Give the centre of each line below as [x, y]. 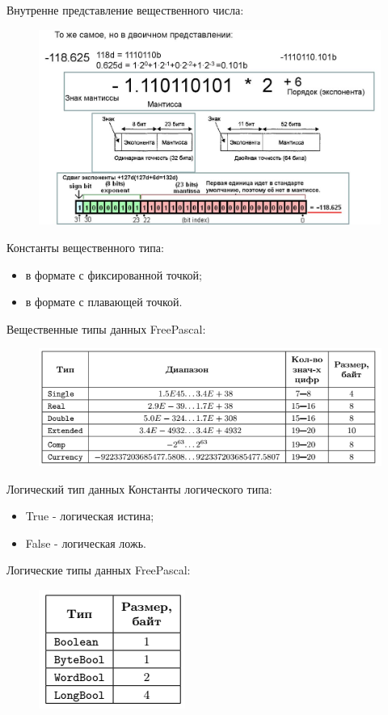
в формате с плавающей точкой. [104, 302]
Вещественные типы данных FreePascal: [106, 328]
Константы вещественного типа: [85, 247]
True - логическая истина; [90, 516]
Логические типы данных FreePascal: [99, 570]
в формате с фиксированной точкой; [114, 274]
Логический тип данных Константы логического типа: [139, 488]
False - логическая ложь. [86, 543]
